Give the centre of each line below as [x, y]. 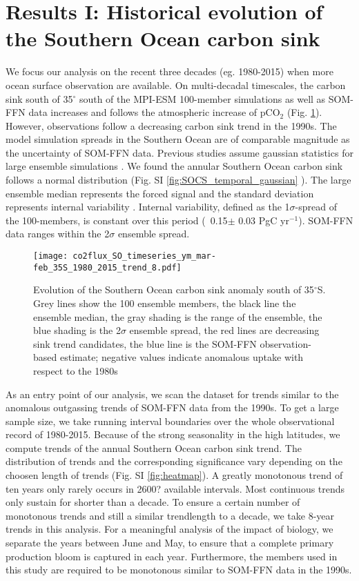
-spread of [316, 207]
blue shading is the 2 [77, 330]
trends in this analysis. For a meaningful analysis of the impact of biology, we [169, 529]
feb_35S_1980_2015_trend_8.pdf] [107, 267]
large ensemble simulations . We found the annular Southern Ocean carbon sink [174, 166]
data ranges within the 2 [58, 234]
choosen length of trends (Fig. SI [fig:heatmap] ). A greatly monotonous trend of [174, 475]
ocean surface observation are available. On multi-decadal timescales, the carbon [176, 85]
